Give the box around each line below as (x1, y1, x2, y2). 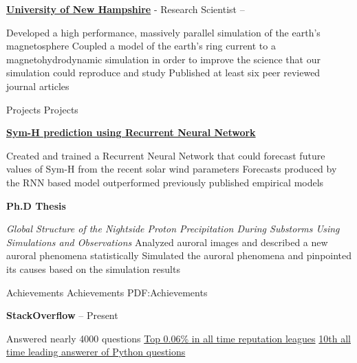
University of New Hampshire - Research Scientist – (6, 2, 245, 16)
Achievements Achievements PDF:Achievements (6, 285, 208, 299)
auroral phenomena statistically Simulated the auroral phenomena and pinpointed (6, 248, 352, 263)
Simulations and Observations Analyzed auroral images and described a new (6, 234, 328, 249)
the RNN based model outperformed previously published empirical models (6, 175, 324, 189)
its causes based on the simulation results (6, 261, 180, 276)
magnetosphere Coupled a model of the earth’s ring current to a (6, 38, 276, 53)
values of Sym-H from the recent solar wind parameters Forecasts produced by (6, 162, 337, 176)
